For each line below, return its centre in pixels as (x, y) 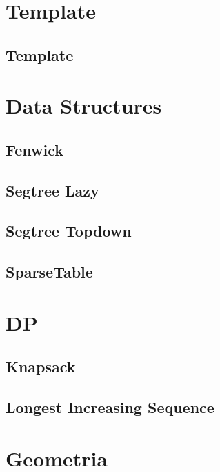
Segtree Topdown (69, 231)
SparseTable (49, 272)
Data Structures (84, 106)
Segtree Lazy (52, 190)
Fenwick (34, 149)
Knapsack (41, 366)
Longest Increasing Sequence (110, 407)
